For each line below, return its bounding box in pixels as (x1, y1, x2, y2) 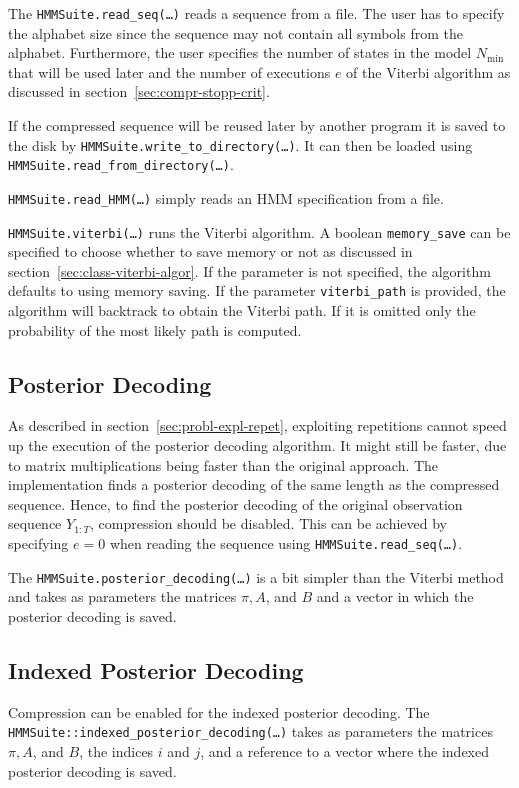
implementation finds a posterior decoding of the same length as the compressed (8, 474, 500, 495)
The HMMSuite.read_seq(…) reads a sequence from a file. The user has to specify (8, 3, 505, 23)
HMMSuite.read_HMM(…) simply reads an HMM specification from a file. (8, 187, 444, 208)
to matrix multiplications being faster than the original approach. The (8, 454, 439, 475)
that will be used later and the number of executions (8, 61, 331, 82)
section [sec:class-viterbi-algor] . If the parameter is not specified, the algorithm (8, 260, 491, 281)
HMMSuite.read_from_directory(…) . (8, 154, 234, 175)
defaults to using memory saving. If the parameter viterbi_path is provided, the (8, 280, 506, 301)
